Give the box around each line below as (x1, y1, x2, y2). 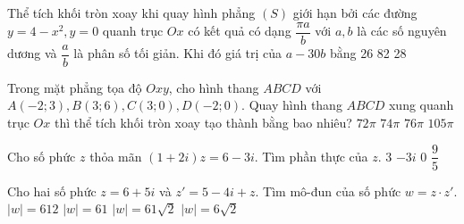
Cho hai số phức (7, 181, 97, 200)
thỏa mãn (89, 146, 142, 165)
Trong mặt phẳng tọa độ (7, 78, 142, 96)
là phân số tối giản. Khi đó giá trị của (73, 44, 283, 62)
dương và (7, 44, 57, 62)
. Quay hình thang (241, 95, 342, 114)
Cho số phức (7, 146, 76, 165)
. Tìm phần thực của (254, 146, 368, 165)
